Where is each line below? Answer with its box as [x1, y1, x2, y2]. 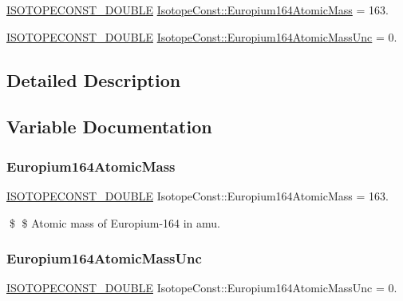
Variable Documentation [6, 114, 212, 139]
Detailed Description [6, 67, 181, 92]
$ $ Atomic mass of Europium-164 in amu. [9, 214, 220, 231]
